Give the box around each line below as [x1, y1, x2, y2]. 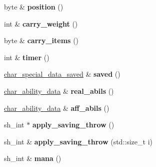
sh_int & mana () [4, 153, 61, 163]
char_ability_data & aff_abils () [4, 102, 109, 113]
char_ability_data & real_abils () [4, 85, 114, 96]
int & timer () [4, 52, 49, 62]
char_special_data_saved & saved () [4, 69, 120, 79]
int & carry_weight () [4, 18, 78, 29]
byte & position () [4, 2, 63, 12]
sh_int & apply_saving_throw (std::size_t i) [4, 136, 152, 146]
